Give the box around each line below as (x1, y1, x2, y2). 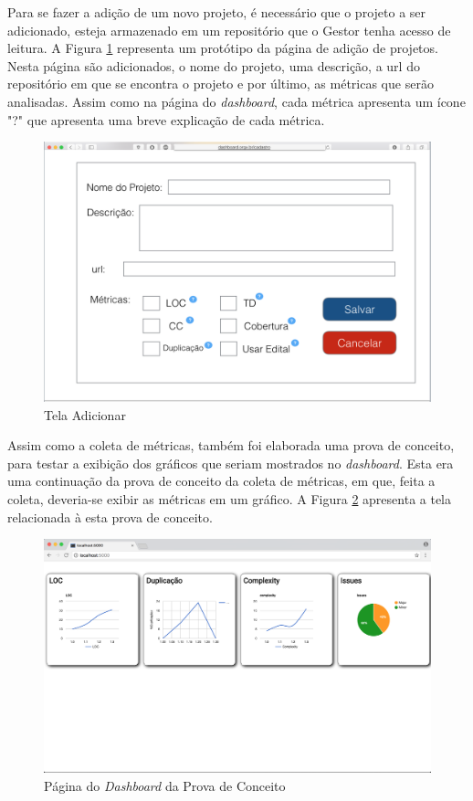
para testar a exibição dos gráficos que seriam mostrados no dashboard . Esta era (7, 453, 454, 472)
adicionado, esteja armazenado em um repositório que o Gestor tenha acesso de (7, 20, 451, 39)
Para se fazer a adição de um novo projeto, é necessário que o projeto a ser (7, 3, 426, 21)
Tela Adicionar (44, 405, 126, 424)
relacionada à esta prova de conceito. (7, 507, 213, 526)
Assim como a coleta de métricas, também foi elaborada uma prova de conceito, (7, 436, 455, 455)
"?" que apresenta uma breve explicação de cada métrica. (7, 110, 325, 129)
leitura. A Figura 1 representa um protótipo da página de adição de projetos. (7, 38, 438, 58)
